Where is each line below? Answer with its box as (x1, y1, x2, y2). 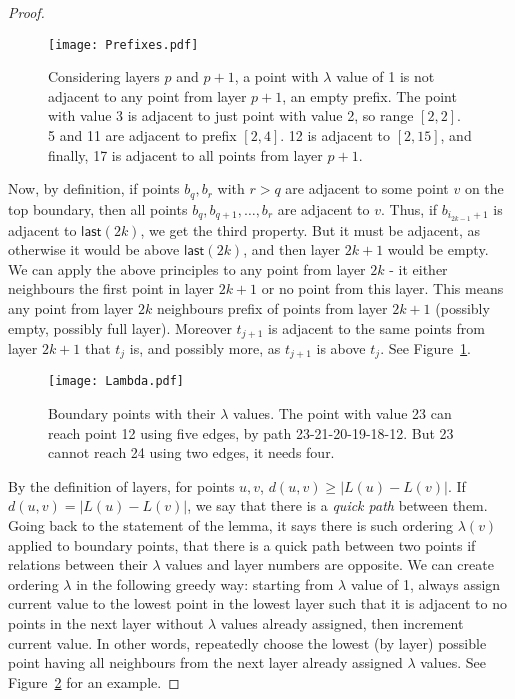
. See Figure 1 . (380, 337, 472, 358)
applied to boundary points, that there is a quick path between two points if (8, 534, 476, 555)
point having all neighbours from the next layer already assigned (8, 652, 403, 673)
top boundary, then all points (8, 198, 188, 219)
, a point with (234, 66, 319, 87)
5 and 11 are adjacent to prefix (48, 125, 237, 146)
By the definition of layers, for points (8, 475, 235, 496)
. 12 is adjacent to (280, 125, 390, 146)
